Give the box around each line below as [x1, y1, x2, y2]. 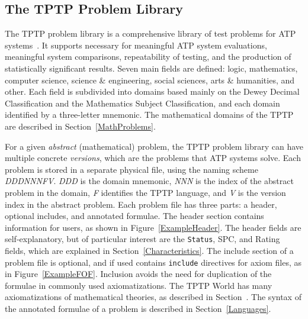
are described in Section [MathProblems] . [5, 120, 156, 132]
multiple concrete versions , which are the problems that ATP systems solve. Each [5, 152, 301, 164]
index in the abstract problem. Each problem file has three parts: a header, [5, 198, 277, 210]
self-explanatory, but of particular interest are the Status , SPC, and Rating [5, 233, 280, 245]
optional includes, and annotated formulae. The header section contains [5, 210, 264, 222]
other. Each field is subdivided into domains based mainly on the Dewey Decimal [5, 85, 300, 98]
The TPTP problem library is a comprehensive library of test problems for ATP [5, 27, 296, 40]
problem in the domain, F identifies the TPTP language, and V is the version [5, 186, 286, 198]
